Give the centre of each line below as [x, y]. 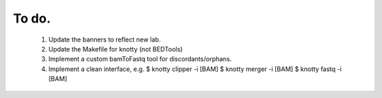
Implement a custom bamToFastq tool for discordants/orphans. [140, 59]
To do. [32, 18]
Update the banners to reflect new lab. [105, 39]
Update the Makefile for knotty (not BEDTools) [116, 49]
